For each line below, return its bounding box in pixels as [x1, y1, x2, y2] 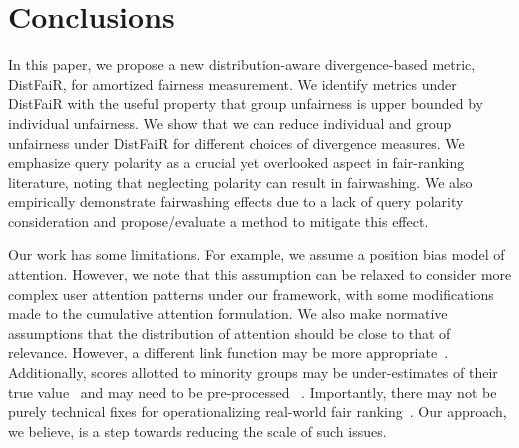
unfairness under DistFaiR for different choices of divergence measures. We [8, 132, 465, 153]
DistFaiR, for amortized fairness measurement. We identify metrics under [8, 73, 457, 94]
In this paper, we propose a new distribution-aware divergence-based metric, [8, 54, 476, 75]
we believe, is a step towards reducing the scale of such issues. [8, 420, 387, 441]
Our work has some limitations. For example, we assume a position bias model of [8, 244, 505, 265]
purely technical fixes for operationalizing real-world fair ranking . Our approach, [8, 401, 507, 422]
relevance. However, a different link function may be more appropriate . [8, 342, 449, 363]
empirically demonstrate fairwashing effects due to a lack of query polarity [8, 191, 464, 212]
